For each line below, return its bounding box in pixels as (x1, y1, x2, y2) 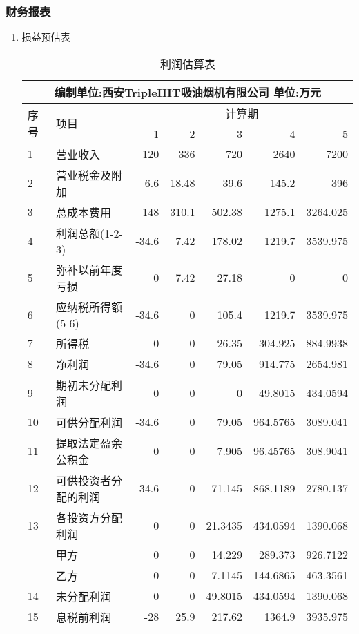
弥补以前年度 (55, 261, 122, 278)
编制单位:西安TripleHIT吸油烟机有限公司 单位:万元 (54, 84, 322, 100)
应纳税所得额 (55, 298, 122, 315)
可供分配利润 (55, 414, 122, 430)
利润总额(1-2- (55, 224, 123, 241)
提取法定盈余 (55, 434, 122, 451)
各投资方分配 (55, 509, 122, 526)
